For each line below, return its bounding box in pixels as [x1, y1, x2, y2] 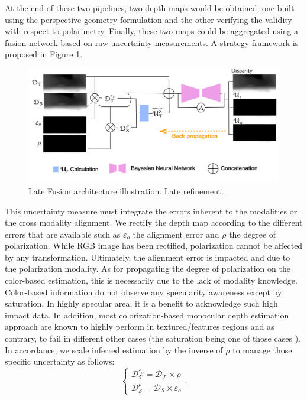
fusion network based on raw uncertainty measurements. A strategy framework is [5, 36, 299, 48]
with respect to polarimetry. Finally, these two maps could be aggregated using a [5, 25, 299, 37]
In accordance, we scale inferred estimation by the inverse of [5, 343, 223, 356]
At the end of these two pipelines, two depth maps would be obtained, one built [5, 2, 295, 14]
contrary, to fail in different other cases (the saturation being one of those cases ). [5, 332, 300, 344]
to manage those [232, 343, 292, 356]
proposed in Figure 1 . [5, 48, 83, 60]
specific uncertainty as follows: [5, 355, 115, 368]
